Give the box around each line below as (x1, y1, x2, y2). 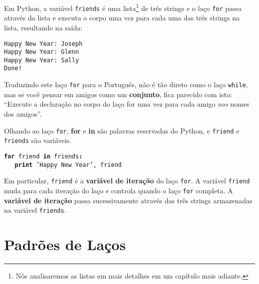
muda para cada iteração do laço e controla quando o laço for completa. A (4, 185, 233, 195)
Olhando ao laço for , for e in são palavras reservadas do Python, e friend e (4, 125, 240, 136)
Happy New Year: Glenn (4, 48, 79, 56)
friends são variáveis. (4, 135, 72, 145)
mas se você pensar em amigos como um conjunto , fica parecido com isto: (4, 89, 232, 99)
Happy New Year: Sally (4, 56, 79, 64)
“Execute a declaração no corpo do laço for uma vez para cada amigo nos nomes (4, 99, 250, 109)
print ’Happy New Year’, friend (14, 161, 122, 168)
